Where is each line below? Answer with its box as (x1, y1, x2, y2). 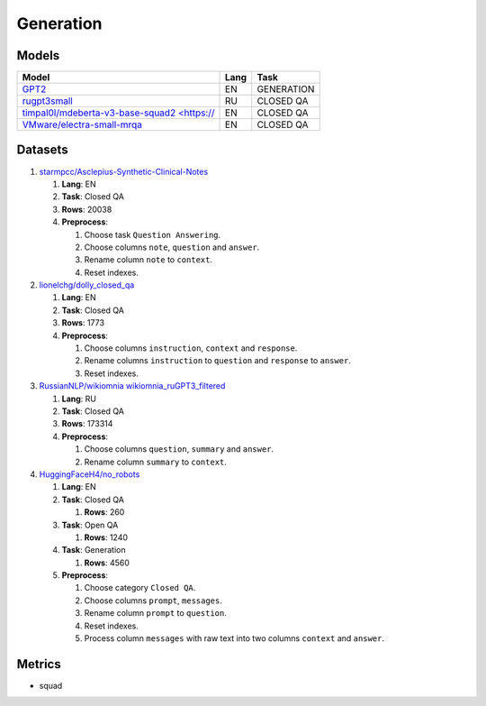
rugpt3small (22, 95, 74, 107)
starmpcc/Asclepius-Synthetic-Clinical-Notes (39, 166, 209, 177)
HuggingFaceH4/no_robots (39, 469, 140, 480)
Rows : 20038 (61, 204, 112, 215)
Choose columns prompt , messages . (84, 595, 222, 606)
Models (16, 48, 60, 63)
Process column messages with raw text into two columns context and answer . (84, 633, 384, 644)
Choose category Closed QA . (84, 582, 196, 593)
